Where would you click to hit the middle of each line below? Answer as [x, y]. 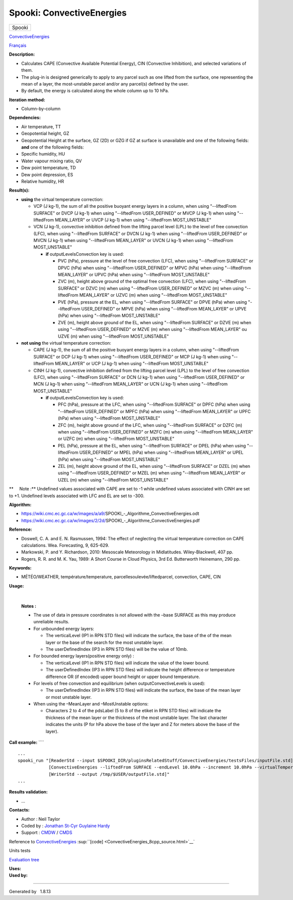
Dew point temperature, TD [49, 168]
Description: [22, 54]
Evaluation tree [24, 859]
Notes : [29, 606]
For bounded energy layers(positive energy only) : [84, 656]
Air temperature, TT [41, 127]
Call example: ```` [27, 743]
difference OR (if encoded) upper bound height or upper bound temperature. [123, 677]
